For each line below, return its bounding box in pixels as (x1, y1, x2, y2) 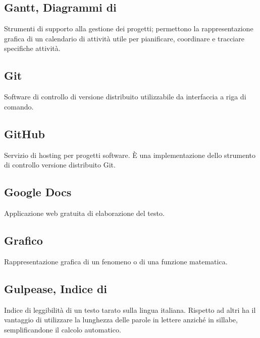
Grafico (4, 232, 43, 248)
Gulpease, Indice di (4, 280, 107, 296)
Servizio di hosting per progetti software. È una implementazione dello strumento (4, 149, 256, 160)
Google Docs (4, 184, 72, 200)
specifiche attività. (4, 43, 61, 53)
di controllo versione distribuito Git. (4, 159, 116, 170)
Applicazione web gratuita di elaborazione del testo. (4, 207, 165, 218)
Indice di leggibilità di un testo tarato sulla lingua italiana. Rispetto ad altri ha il (4, 304, 256, 315)
